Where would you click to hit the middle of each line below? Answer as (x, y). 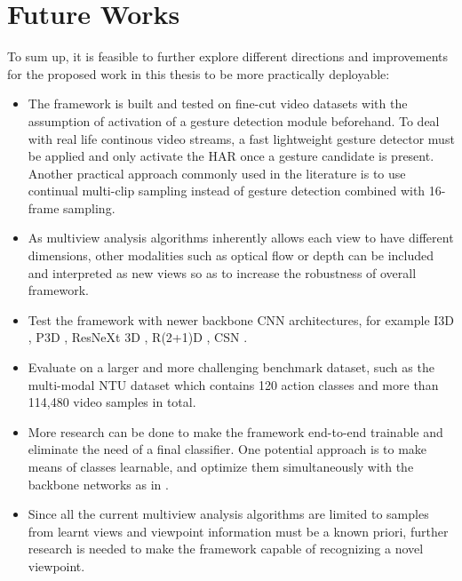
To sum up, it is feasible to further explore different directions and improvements (228, 56)
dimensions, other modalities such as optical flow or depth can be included (231, 255)
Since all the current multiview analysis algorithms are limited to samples (228, 514)
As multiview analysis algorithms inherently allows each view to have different (241, 238)
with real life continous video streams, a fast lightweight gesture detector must (241, 138)
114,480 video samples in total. (112, 402)
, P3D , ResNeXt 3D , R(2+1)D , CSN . (138, 337)
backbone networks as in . (98, 484)
